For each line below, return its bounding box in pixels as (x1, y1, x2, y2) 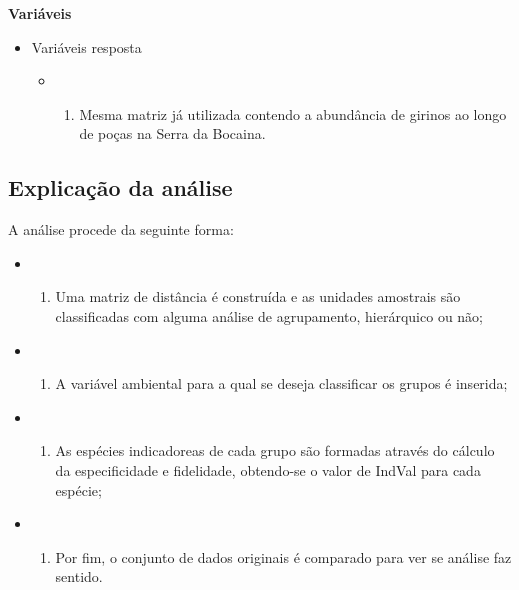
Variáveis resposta (31, 36, 142, 57)
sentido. (55, 566, 103, 587)
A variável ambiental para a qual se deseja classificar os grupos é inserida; (55, 373, 508, 394)
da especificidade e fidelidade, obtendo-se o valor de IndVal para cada (55, 459, 481, 480)
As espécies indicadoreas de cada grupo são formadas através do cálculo (55, 440, 495, 461)
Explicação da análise (8, 172, 233, 203)
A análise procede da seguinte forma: (8, 219, 234, 240)
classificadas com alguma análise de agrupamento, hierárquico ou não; (55, 305, 484, 326)
